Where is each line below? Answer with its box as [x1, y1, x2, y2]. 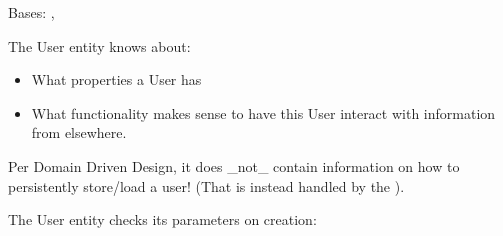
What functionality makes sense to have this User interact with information [31, 102, 496, 123]
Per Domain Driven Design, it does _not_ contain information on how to [8, 155, 460, 176]
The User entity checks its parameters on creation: [8, 209, 317, 230]
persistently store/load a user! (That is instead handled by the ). [8, 175, 405, 196]
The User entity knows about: [8, 35, 191, 56]
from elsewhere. [31, 122, 127, 143]
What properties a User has [31, 69, 202, 90]
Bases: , [8, 2, 55, 22]
